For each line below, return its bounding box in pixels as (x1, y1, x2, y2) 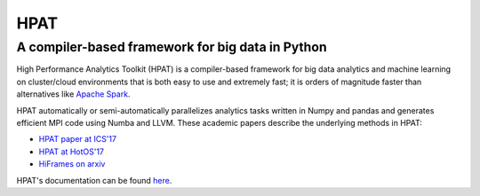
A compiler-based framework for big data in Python (16, 39, 328, 55)
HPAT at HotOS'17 (38, 146, 105, 157)
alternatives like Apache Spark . (16, 89, 131, 99)
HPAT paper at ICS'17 (38, 134, 117, 145)
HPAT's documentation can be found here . (16, 175, 172, 185)
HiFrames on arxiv (38, 159, 106, 169)
